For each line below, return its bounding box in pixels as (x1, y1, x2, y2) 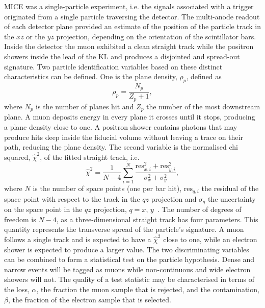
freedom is (4, 214, 36, 224)
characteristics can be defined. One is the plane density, (4, 71, 177, 82)
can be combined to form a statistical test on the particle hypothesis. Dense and (4, 254, 255, 265)
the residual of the (201, 183, 259, 194)
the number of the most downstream (146, 101, 260, 111)
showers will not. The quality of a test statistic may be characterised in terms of (4, 274, 255, 285)
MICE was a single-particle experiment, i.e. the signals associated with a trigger (4, 1, 254, 11)
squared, (4, 151, 31, 162)
